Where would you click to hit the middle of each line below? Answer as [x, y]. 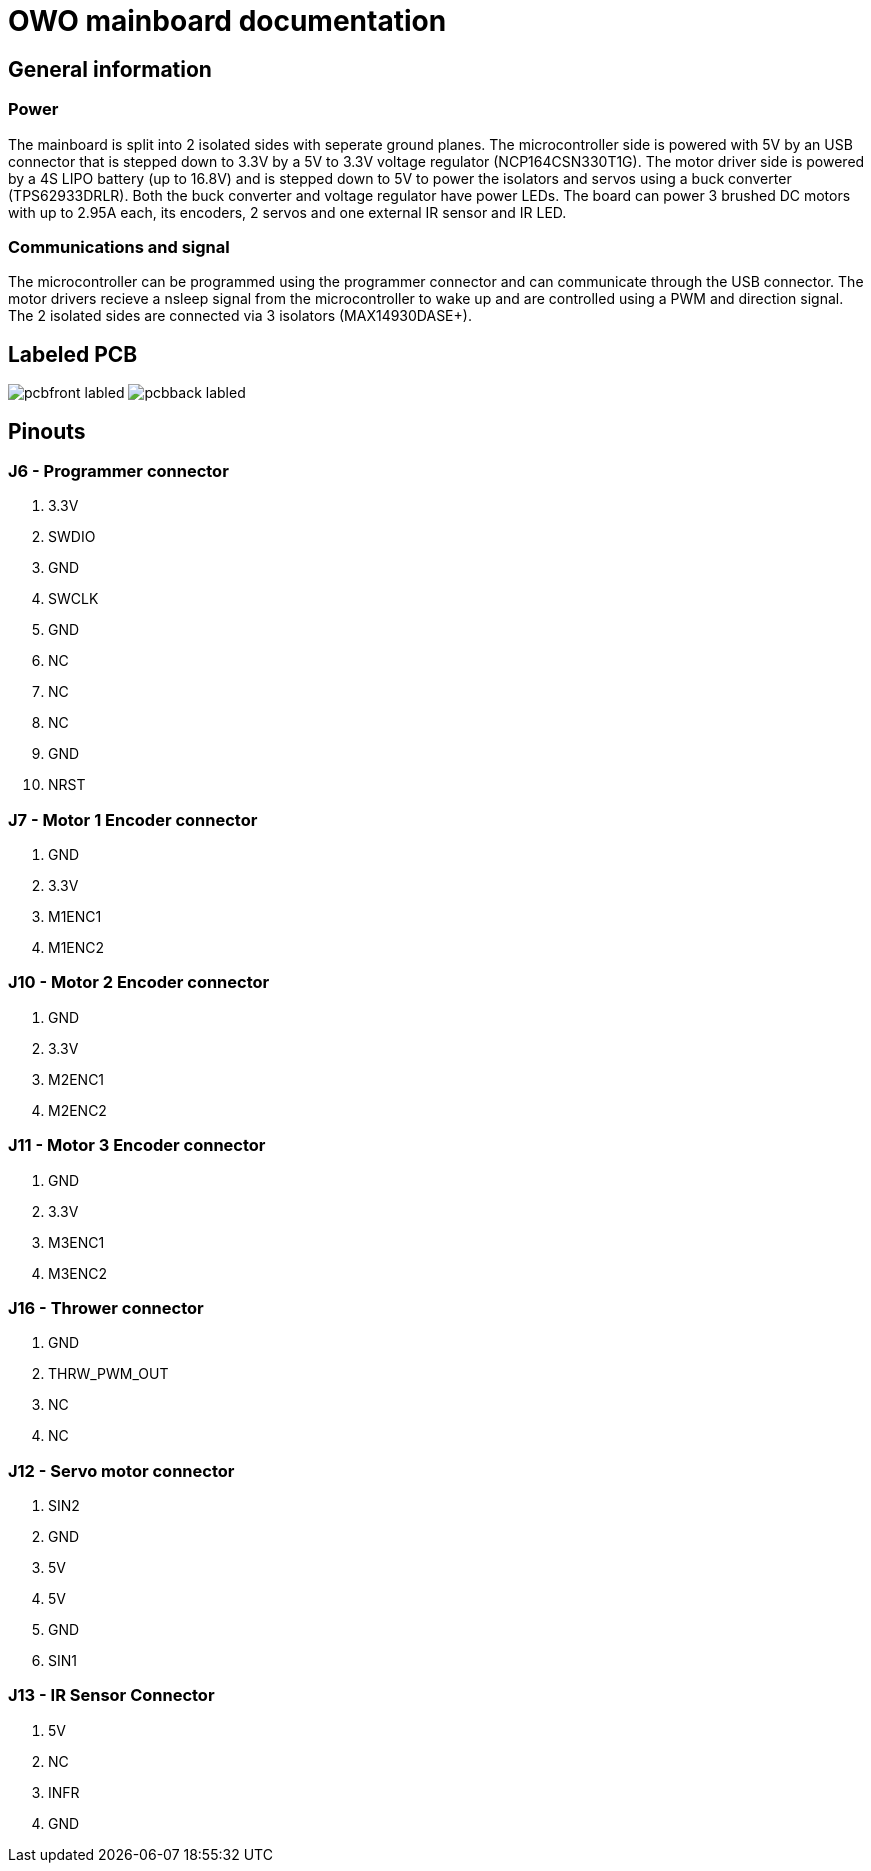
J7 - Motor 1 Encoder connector [133, 819]
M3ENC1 [76, 1242]
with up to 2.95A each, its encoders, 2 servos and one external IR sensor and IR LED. [287, 212]
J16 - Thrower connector [106, 1307]
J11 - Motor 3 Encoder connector [137, 1145]
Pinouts [47, 431]
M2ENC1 [76, 1079]
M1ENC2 [76, 948]
